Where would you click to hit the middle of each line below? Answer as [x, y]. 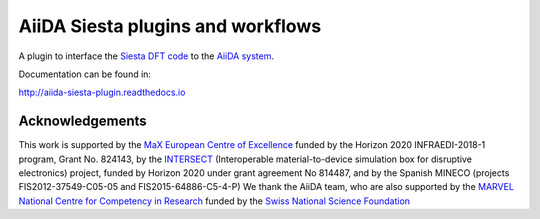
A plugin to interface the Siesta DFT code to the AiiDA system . [146, 56]
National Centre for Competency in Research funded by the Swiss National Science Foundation [214, 201]
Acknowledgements [82, 121]
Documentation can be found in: [85, 74]
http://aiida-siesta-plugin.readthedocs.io [102, 92]
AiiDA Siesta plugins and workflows [170, 26]
